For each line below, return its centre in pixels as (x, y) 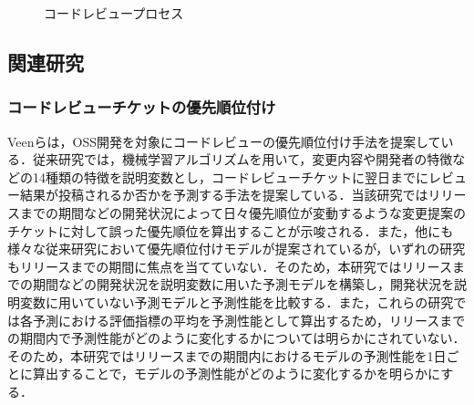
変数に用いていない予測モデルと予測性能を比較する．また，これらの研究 (237, 301)
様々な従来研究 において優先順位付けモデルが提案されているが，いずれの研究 (237, 249)
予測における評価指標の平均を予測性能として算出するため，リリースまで (249, 320)
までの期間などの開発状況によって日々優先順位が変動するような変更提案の (242, 212)
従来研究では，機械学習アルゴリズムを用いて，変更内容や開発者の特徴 (242, 159)
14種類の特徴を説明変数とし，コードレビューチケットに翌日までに (230, 177)
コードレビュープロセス (114, 13)
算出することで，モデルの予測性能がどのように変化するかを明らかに (237, 374)
